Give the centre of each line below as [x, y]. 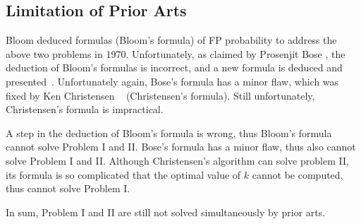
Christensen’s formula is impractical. [85, 109]
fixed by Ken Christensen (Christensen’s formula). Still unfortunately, [160, 95]
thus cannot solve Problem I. [68, 188]
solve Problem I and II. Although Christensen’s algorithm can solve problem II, [177, 160]
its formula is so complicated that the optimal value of [123, 174]
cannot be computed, [298, 174]
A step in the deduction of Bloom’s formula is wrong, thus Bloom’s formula [169, 132]
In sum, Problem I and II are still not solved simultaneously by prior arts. [166, 212]
